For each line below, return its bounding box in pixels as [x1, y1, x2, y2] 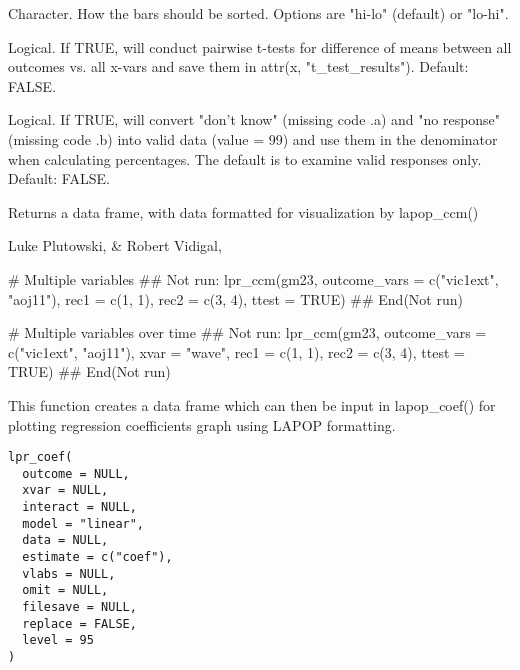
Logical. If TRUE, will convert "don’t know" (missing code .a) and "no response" [8, 109, 501, 130]
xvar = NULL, [22, 483, 109, 498]
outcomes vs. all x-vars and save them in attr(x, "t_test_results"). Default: [8, 56, 469, 77]
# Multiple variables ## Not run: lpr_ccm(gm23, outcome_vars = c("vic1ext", [8, 268, 499, 289]
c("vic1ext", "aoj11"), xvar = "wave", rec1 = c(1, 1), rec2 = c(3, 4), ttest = [8, 341, 465, 362]
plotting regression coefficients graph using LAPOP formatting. [8, 414, 396, 435]
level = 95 [22, 633, 94, 648]
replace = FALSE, [22, 616, 137, 631]
